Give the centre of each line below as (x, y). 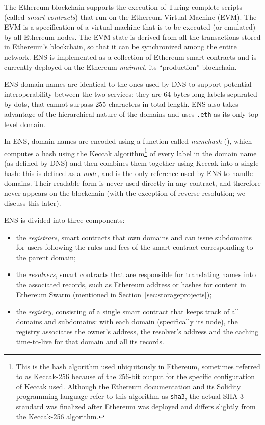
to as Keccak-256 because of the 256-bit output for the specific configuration (135, 376)
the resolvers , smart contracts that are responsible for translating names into (136, 274)
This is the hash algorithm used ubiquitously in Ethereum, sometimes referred (138, 366)
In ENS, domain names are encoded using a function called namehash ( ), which (128, 141)
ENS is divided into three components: (64, 220)
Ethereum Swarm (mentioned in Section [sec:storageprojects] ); (114, 294)
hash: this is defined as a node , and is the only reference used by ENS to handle (128, 173)
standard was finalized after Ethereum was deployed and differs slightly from (136, 406)
